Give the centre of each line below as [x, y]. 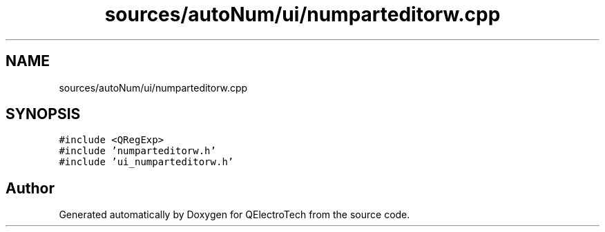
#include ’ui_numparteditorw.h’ [146, 162]
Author [30, 188]
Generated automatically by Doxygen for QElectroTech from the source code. [234, 215]
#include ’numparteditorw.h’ [137, 151]
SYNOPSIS [43, 114]
